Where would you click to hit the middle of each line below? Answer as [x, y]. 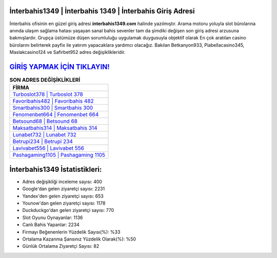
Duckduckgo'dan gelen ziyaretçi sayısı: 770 [68, 210]
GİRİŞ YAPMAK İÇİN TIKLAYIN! [60, 67]
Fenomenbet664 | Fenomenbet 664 [56, 114]
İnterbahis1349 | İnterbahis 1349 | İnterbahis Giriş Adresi [102, 11]
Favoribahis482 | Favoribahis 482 [53, 101]
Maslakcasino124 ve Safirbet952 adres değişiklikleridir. [67, 52]
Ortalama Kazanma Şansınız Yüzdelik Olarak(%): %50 [79, 239]
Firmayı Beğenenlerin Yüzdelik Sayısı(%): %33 [71, 232]
